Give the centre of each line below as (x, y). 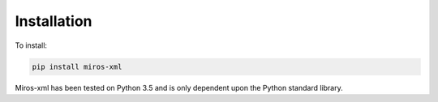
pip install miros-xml (77, 66)
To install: (31, 45)
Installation (54, 21)
